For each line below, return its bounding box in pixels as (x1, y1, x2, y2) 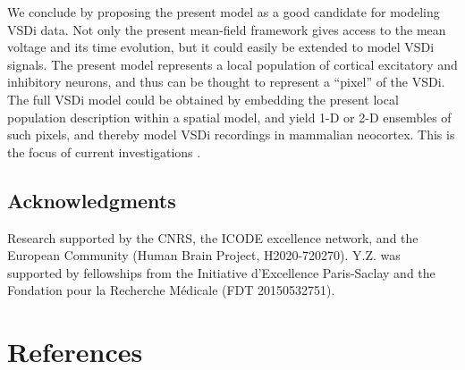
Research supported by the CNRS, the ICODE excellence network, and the (7, 228, 418, 247)
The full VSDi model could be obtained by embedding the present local (7, 89, 399, 108)
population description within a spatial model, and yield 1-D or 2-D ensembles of (7, 107, 452, 126)
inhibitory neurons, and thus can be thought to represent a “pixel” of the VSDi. (7, 72, 445, 91)
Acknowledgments (7, 186, 176, 214)
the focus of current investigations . (7, 142, 201, 161)
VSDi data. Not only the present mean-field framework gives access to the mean (7, 20, 446, 38)
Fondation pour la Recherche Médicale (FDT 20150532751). (7, 281, 335, 299)
